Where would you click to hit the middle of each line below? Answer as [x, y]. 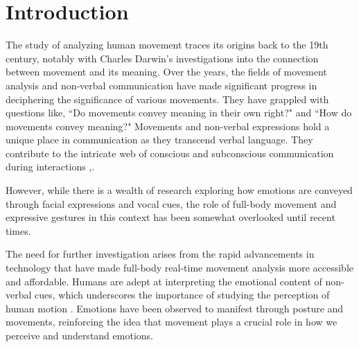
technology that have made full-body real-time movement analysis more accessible [179, 268]
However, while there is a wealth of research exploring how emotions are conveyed [179, 190]
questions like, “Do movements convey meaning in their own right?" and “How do [179, 113]
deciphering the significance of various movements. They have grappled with [167, 99]
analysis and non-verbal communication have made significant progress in [161, 85]
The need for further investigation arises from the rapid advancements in [160, 254]
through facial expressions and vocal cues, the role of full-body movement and [171, 203]
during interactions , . [50, 167]
